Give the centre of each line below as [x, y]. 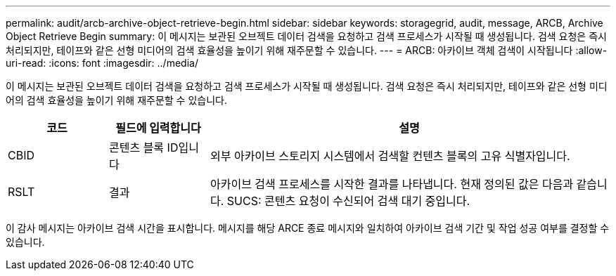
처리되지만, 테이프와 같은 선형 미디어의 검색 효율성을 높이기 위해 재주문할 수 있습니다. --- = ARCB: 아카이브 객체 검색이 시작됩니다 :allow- [307, 50]
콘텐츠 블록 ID [143, 147]
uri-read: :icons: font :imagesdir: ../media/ [102, 63]
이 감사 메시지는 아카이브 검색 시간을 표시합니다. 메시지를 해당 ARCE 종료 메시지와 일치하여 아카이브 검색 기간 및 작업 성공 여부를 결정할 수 [308, 228]
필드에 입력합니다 [158, 128]
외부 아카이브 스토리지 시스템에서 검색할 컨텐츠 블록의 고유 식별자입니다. [390, 156]
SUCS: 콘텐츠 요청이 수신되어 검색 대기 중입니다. [348, 201]
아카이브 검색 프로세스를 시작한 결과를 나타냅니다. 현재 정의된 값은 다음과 [392, 184]
